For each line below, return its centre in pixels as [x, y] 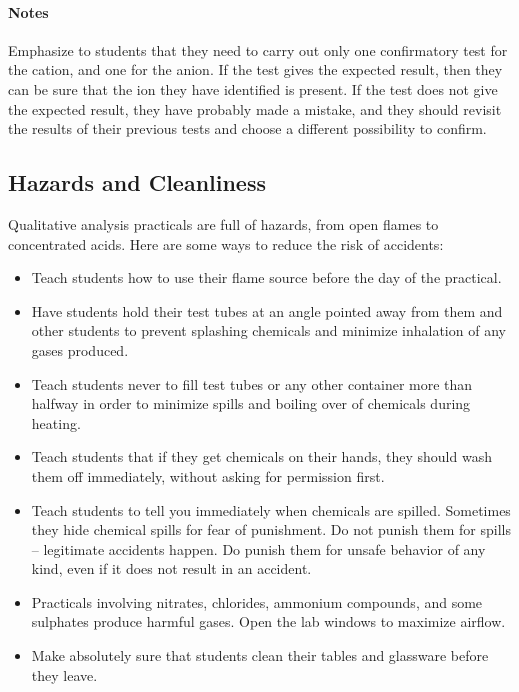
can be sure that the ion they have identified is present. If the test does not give [253, 88]
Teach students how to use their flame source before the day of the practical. [266, 277]
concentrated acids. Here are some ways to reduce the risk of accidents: [226, 243]
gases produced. [80, 349]
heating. [56, 422]
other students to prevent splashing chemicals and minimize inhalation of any [268, 330]
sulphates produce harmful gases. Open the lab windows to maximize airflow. [268, 621]
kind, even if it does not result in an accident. [171, 568]
